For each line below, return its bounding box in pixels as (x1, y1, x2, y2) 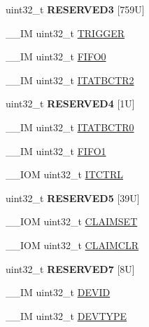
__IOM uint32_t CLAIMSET (6, 214, 138, 229)
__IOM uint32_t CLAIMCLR (6, 237, 139, 252)
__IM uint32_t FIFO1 (6, 143, 106, 158)
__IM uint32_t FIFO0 (6, 49, 106, 64)
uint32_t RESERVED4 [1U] (6, 96, 135, 111)
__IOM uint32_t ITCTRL (6, 167, 124, 182)
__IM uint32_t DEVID (6, 285, 111, 300)
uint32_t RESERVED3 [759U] (6, 2, 145, 16)
